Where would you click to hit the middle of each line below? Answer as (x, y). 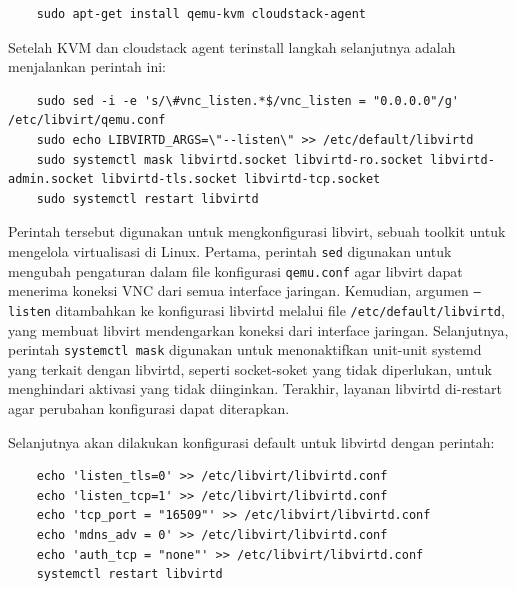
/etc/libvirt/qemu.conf (87, 120)
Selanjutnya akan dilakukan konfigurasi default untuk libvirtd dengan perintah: (251, 441)
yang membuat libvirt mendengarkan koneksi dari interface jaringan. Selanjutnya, (258, 329)
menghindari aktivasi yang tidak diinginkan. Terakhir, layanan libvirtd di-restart (255, 388)
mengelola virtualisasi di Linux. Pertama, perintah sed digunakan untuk (230, 250)
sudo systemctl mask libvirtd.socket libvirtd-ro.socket (230, 159)
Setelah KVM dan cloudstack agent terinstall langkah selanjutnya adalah (232, 46)
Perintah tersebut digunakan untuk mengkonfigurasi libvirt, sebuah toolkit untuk (257, 231)
